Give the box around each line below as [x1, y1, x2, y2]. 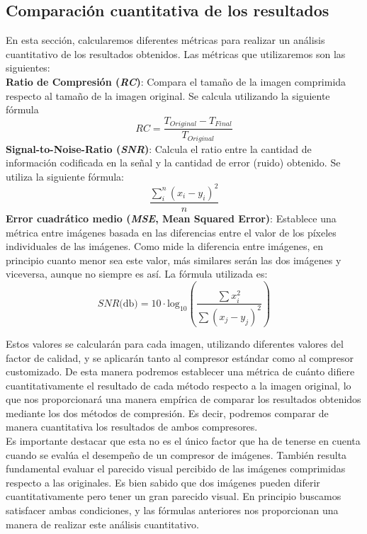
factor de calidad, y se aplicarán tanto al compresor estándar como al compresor [6, 350, 354, 365]
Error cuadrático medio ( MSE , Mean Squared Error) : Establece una [6, 211, 337, 226]
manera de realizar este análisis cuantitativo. [6, 516, 199, 531]
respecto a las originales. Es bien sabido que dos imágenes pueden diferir [6, 475, 320, 489]
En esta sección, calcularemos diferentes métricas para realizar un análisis [6, 33, 325, 47]
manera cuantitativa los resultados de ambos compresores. [6, 419, 258, 434]
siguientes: [6, 60, 50, 75]
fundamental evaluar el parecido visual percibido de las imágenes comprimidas [6, 461, 346, 476]
